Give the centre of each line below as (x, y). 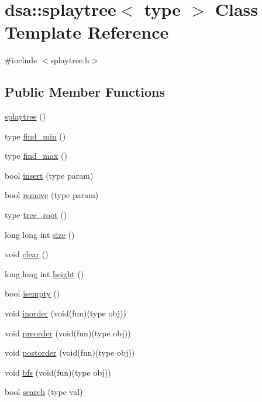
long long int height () (44, 273)
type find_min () (35, 136)
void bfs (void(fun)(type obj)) (58, 372)
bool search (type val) (44, 392)
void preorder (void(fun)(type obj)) (68, 333)
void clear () (27, 254)
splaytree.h (70, 60)
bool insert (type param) (49, 175)
